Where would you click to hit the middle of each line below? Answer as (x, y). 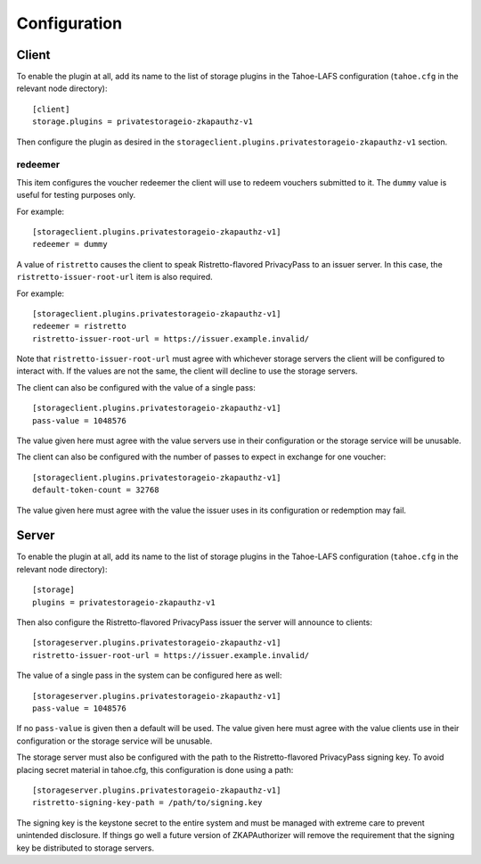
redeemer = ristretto (79, 326)
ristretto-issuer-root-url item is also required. (114, 277)
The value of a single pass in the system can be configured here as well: (149, 675)
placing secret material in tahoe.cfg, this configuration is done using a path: (155, 769)
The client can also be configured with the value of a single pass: (136, 387)
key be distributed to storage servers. (86, 848)
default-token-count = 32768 (96, 490)
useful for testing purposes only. (76, 195)
